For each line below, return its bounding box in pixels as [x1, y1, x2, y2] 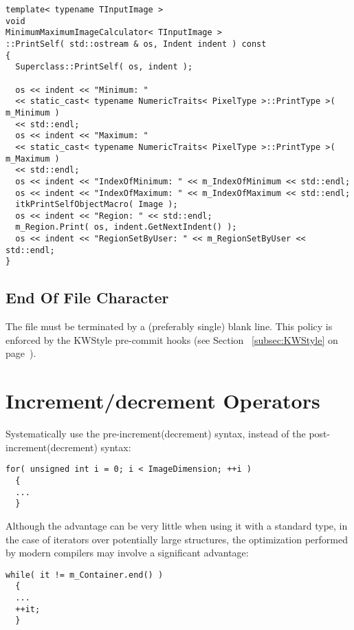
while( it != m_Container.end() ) [5, 569, 164, 580]
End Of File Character [5, 287, 169, 308]
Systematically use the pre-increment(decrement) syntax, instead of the [5, 426, 306, 441]
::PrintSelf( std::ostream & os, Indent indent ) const [5, 39, 267, 49]
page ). [5, 346, 36, 360]
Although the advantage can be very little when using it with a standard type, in [5, 519, 348, 533]
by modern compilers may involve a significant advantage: [5, 545, 249, 560]
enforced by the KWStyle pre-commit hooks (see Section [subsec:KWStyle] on [5, 332, 338, 347]
